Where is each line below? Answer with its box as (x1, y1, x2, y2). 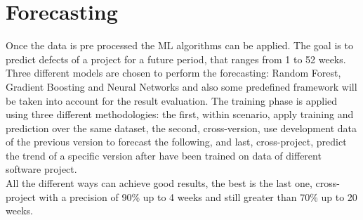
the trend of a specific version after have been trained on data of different (6, 148, 322, 162)
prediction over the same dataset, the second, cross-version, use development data (6, 120, 357, 135)
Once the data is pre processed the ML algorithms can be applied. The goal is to (6, 38, 353, 53)
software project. (6, 162, 77, 176)
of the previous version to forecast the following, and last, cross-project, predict (6, 134, 347, 149)
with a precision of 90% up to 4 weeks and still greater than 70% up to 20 (39, 189, 357, 204)
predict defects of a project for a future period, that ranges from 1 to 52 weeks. (6, 51, 346, 66)
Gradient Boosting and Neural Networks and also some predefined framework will (6, 79, 357, 93)
